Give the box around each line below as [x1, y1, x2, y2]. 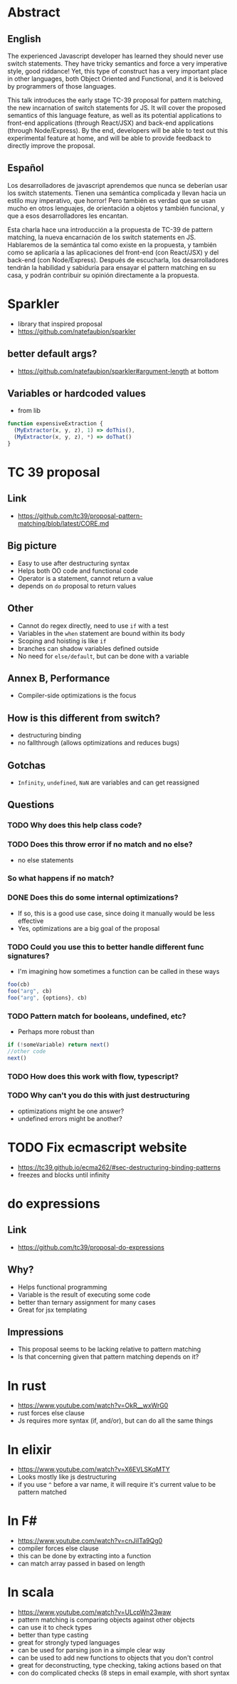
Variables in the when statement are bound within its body [17, 629, 185, 637]
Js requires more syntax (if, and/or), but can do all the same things [17, 1416, 214, 1425]
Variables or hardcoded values [7, 387, 147, 399]
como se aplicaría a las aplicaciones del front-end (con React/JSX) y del [7, 248, 219, 256]
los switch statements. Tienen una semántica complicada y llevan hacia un [7, 189, 226, 197]
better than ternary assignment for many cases [17, 1297, 156, 1306]
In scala [7, 1584, 55, 1600]
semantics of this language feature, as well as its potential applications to [7, 111, 222, 119]
